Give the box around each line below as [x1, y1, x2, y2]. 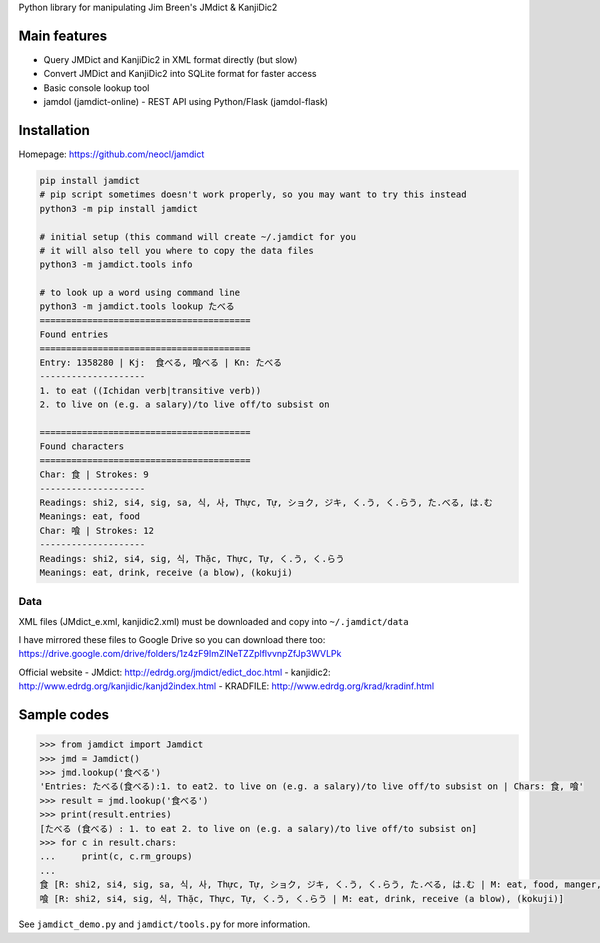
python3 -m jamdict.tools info [39, 259, 194, 270]
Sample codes [18, 706, 110, 724]
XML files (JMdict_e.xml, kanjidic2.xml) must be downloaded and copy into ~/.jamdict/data [18, 615, 409, 627]
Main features [18, 27, 108, 44]
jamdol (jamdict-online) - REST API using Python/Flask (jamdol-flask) [43, 96, 329, 108]
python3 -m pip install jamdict [39, 203, 199, 214]
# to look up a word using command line [39, 287, 240, 299]
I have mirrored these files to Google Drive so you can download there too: [18, 634, 326, 646]
